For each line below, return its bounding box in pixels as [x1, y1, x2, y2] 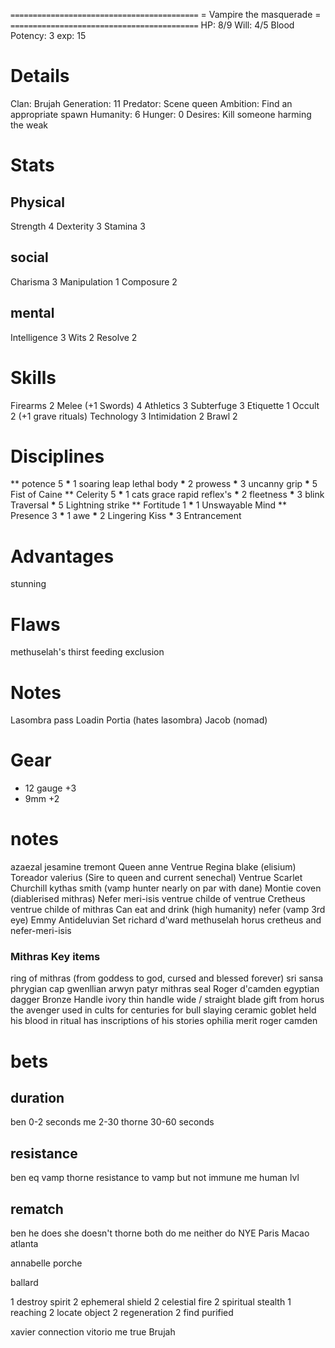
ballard [10, 1277, 39, 1289]
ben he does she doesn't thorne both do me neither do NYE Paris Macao [10, 1227, 310, 1239]
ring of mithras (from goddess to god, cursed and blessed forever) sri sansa [10, 972, 324, 984]
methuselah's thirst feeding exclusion [10, 646, 165, 658]
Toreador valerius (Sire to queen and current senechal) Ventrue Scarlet [10, 872, 303, 884]
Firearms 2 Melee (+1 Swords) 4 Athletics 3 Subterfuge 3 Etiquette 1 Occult [10, 399, 320, 411]
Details [10, 65, 70, 88]
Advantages [10, 545, 115, 568]
